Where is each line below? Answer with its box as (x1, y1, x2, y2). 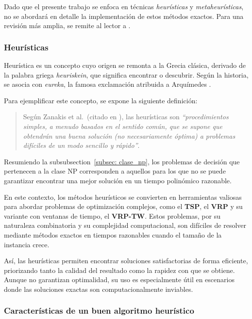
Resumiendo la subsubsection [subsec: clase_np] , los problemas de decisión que (4, 156, 240, 166)
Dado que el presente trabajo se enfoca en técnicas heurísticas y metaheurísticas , (4, 1, 244, 11)
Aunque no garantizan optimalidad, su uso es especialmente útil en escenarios (4, 274, 235, 285)
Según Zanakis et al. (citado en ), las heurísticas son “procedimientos (23, 112, 229, 122)
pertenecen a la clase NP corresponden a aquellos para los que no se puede (4, 166, 226, 176)
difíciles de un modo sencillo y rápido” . (23, 140, 140, 150)
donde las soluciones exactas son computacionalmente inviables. (4, 284, 193, 294)
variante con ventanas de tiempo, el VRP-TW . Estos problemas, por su (4, 210, 220, 221)
